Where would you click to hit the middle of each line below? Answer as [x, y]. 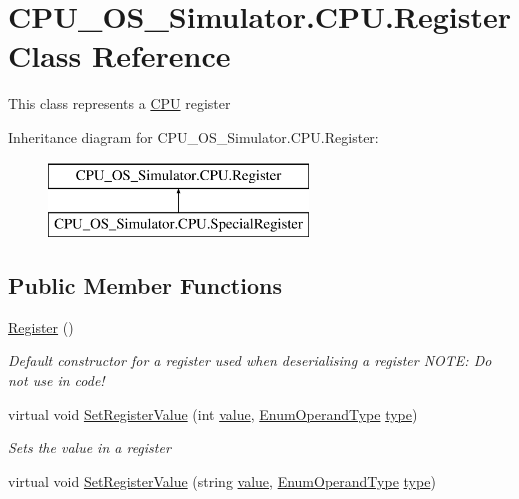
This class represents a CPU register [119, 103]
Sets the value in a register [89, 447]
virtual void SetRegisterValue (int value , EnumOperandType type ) [213, 413]
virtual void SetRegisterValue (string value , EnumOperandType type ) [222, 480]
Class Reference [119, 55]
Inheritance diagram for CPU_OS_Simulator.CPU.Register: [193, 136]
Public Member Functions [145, 285]
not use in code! [56, 380]
